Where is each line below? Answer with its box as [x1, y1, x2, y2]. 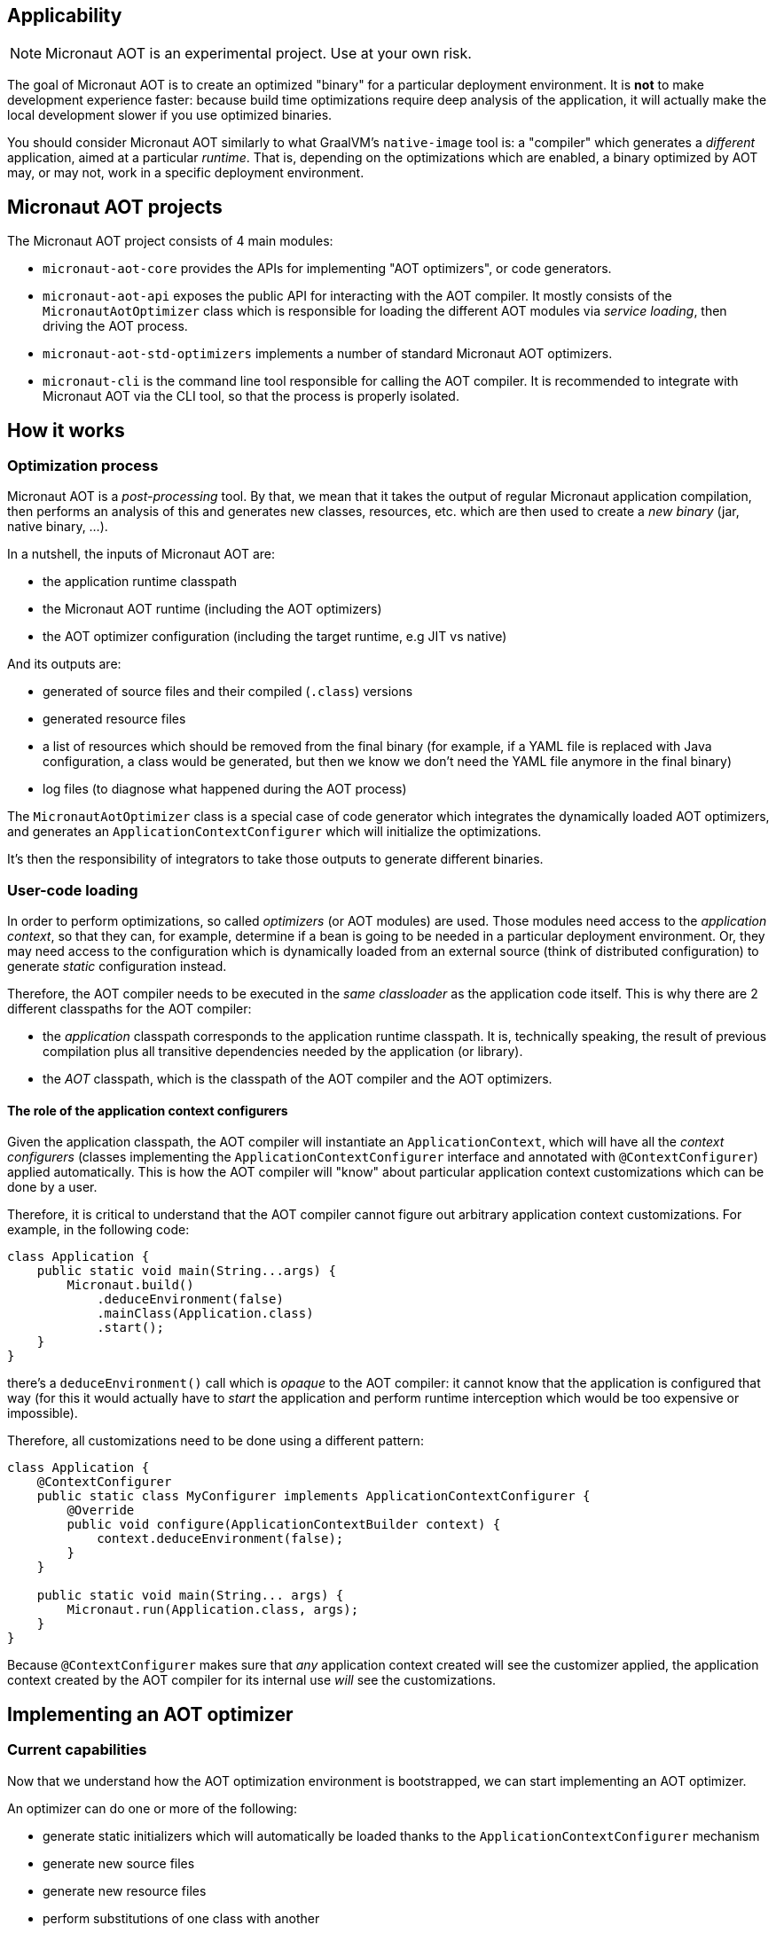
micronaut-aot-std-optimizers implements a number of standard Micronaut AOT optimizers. [43, 346, 613, 362]
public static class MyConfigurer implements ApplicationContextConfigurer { [36, 1489, 591, 1504]
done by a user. [7, 1179, 98, 1195]
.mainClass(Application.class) [97, 1306, 314, 1321]
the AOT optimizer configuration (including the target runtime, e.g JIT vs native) [43, 629, 507, 645]
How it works [7, 419, 125, 442]
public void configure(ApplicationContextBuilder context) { [67, 1517, 501, 1532]
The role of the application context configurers [7, 1102, 288, 1118]
